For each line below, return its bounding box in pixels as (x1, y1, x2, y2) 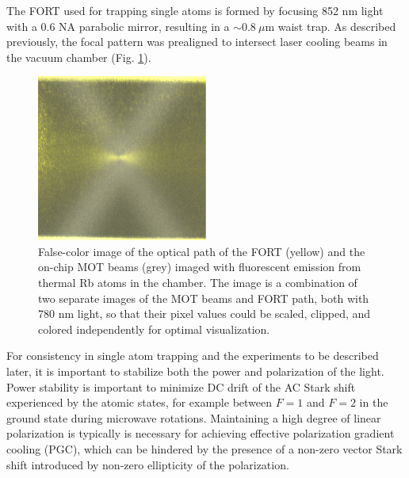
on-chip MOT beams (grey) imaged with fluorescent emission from (38, 258, 361, 275)
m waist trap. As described (265, 17, 396, 34)
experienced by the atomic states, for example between (6, 394, 273, 411)
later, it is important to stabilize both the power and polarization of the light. (6, 362, 384, 379)
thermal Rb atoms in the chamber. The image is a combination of (38, 273, 357, 290)
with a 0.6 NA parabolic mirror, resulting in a (6, 17, 230, 34)
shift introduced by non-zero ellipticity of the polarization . (6, 456, 289, 472)
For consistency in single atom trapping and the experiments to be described (6, 347, 379, 364)
